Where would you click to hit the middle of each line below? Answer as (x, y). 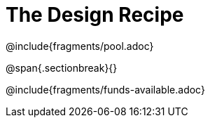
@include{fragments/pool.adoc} (80, 46)
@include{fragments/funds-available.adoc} (105, 89)
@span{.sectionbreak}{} (62, 67)
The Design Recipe (95, 15)
